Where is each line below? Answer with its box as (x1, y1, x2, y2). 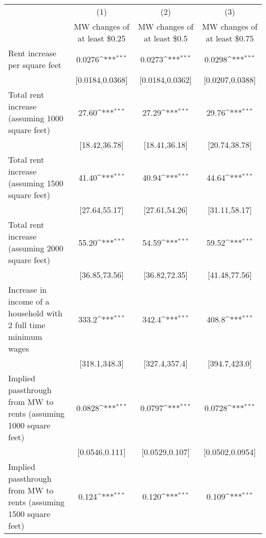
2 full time (8, 319, 46, 331)
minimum (8, 331, 42, 342)
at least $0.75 (206, 32, 254, 44)
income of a (8, 295, 50, 307)
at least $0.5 (144, 32, 188, 44)
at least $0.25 (77, 32, 126, 44)
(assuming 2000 (8, 242, 63, 254)
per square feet (8, 59, 61, 71)
